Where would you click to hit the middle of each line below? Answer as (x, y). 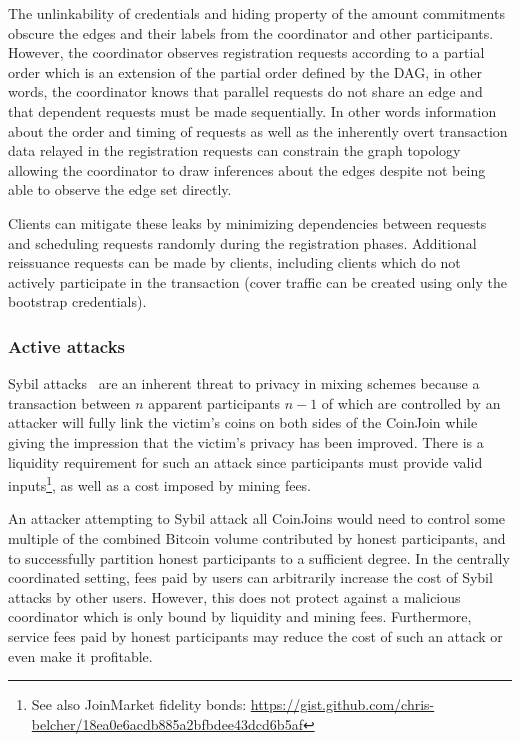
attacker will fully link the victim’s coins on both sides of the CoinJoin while (243, 422)
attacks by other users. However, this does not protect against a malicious (234, 596)
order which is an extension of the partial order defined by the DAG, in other (245, 71)
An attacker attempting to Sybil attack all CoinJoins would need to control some (257, 518)
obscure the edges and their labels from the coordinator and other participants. (251, 32)
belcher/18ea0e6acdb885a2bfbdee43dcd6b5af (167, 723)
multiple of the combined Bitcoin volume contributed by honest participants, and (257, 537)
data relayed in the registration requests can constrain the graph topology (234, 150)
